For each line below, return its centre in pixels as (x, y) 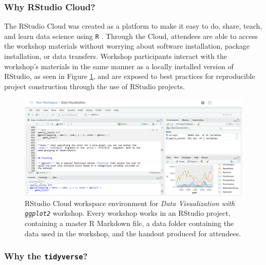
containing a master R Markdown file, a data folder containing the (129, 223)
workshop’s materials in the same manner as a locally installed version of (119, 66)
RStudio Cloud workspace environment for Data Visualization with (130, 203)
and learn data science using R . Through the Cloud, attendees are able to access (131, 36)
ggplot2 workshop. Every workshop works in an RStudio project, (128, 213)
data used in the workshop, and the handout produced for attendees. (133, 233)
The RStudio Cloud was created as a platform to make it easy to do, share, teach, (133, 26)
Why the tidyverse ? (46, 256)
